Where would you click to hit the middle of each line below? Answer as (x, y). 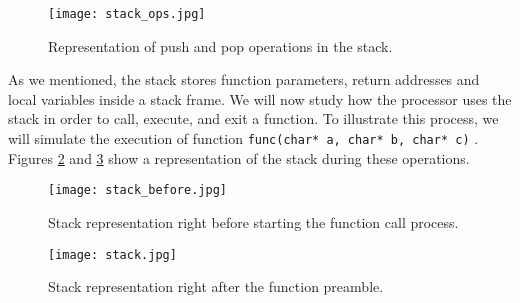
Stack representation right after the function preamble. (216, 286)
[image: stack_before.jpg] (137, 190)
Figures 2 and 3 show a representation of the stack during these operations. (239, 157)
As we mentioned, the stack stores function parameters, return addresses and (244, 79)
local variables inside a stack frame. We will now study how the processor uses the (260, 98)
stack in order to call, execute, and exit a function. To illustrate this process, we (253, 118)
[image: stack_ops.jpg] (127, 14)
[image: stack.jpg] (112, 254)
